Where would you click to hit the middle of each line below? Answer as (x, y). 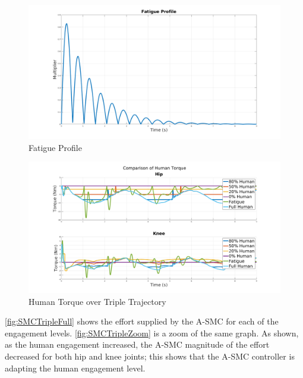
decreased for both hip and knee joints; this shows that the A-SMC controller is (150, 356)
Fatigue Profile (55, 147)
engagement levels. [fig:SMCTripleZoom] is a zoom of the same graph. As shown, (152, 333)
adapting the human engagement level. (75, 368)
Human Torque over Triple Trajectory (97, 301)
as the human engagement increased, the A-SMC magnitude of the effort (137, 344)
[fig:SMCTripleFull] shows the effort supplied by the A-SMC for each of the (142, 321)
